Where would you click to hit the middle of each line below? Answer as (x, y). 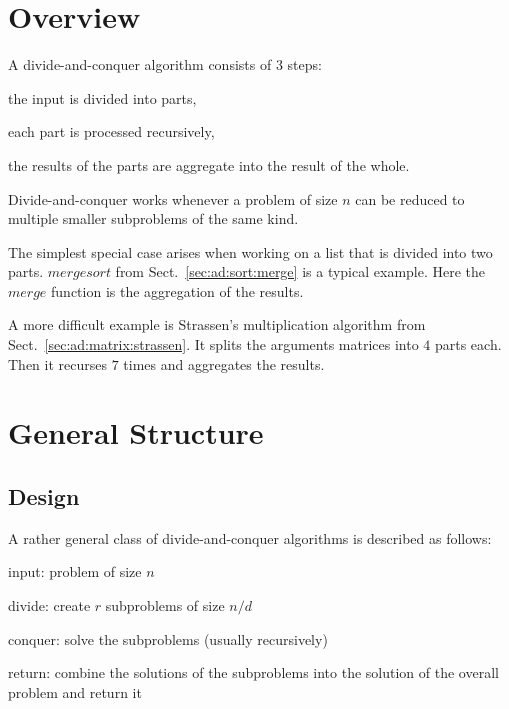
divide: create (49, 605)
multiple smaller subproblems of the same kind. (153, 218)
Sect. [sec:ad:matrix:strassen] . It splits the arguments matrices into (213, 344)
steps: (304, 64)
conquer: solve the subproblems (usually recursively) (168, 638)
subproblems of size (165, 605)
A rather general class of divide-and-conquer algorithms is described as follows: (250, 537)
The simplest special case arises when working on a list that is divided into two (250, 251)
